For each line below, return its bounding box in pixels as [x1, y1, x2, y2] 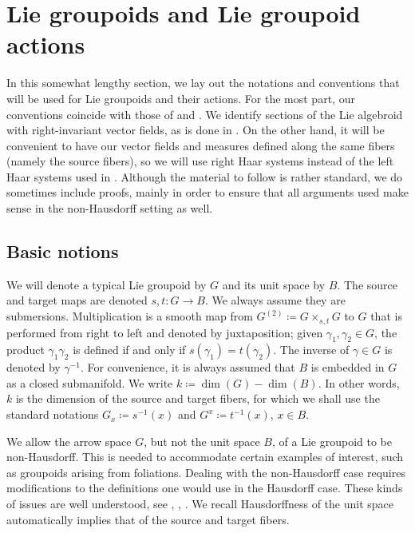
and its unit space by [222, 276, 326, 292]
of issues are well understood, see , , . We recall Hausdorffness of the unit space [6, 495, 393, 512]
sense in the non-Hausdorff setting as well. [6, 200, 213, 217]
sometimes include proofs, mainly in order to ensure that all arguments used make [6, 184, 409, 201]
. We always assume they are [204, 292, 346, 308]
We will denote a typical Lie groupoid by [6, 276, 207, 292]
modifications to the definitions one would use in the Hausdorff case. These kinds [6, 479, 403, 496]
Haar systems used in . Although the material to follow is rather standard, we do [6, 168, 403, 185]
